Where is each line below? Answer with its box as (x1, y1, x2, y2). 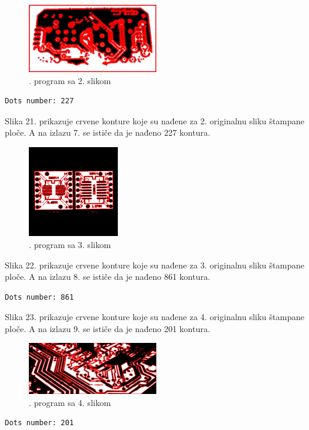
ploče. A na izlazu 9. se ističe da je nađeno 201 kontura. (5, 322, 210, 335)
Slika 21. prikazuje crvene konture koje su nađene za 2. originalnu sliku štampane (5, 114, 305, 127)
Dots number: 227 (5, 97, 74, 106)
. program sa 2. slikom (29, 74, 111, 86)
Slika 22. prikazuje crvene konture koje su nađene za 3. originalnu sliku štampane (5, 258, 305, 271)
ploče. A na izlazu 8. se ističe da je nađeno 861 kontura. (5, 270, 210, 283)
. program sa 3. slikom (29, 238, 111, 250)
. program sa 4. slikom (29, 396, 111, 408)
